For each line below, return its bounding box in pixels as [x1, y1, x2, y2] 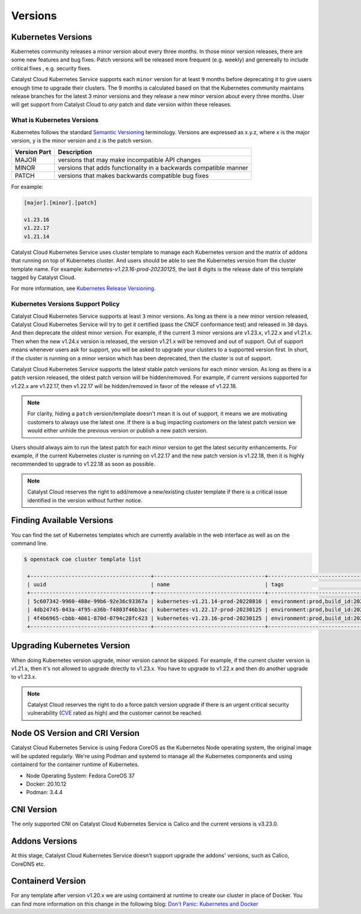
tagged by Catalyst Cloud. [11, 274, 76, 281]
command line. [11, 539, 48, 547]
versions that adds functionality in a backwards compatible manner [58, 164, 248, 172]
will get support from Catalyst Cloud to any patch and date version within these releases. [11, 101, 232, 108]
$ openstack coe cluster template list [23, 555, 141, 563]
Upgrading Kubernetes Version [11, 641, 131, 651]
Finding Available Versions [11, 515, 114, 526]
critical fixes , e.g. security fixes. [11, 64, 91, 72]
